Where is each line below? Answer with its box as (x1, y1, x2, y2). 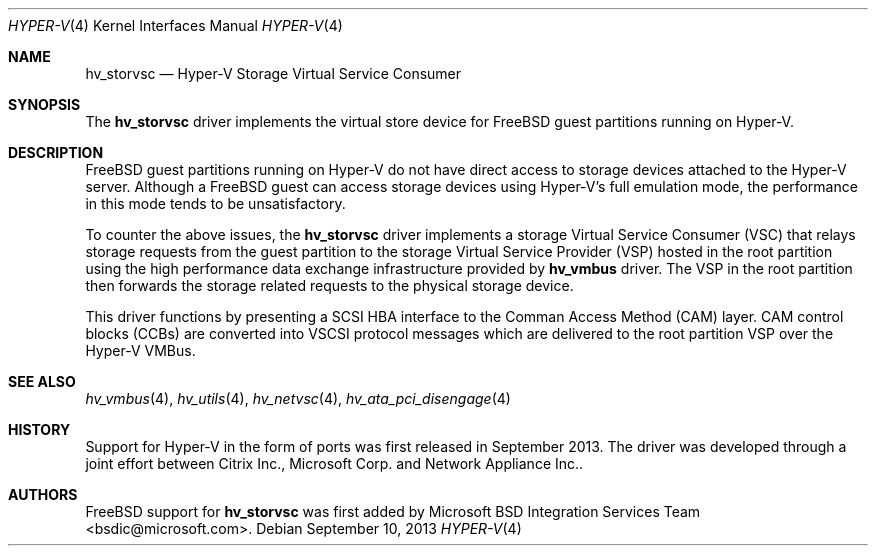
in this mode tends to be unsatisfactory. (85, 195, 346, 212)
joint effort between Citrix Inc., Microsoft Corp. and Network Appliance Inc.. (85, 455, 584, 472)
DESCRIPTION (8, 144, 104, 161)
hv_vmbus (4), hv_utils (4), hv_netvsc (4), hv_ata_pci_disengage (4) (85, 390, 511, 407)
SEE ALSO (8, 373, 76, 390)
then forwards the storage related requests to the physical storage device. (85, 277, 574, 294)
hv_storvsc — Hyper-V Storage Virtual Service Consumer (85, 65, 462, 82)
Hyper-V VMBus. (85, 342, 196, 359)
